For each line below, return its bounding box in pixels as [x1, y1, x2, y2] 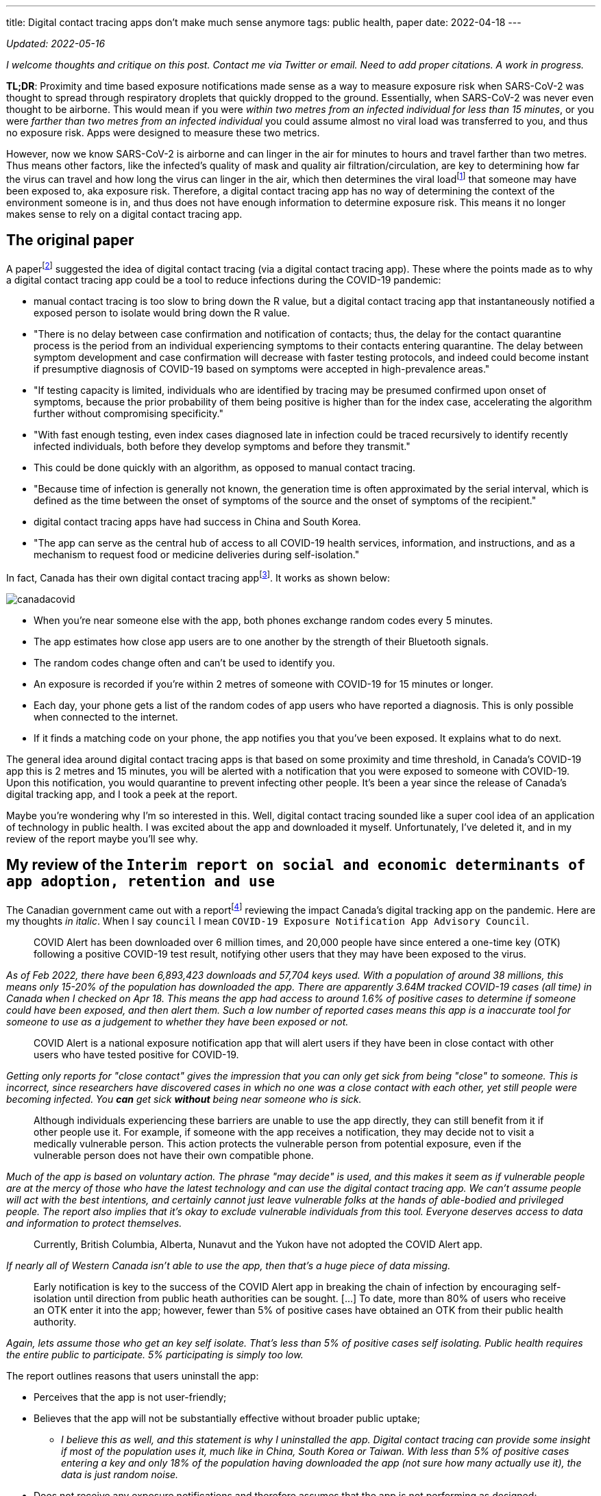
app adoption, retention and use [6, 873, 275, 890]
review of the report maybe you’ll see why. [6, 832, 198, 845]
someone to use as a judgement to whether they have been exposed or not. [6, 1016, 349, 1028]
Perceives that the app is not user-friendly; [34, 1391, 227, 1404]
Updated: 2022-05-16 [6, 38, 106, 49]
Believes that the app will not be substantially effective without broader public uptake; [34, 1412, 421, 1425]
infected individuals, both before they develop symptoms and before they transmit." [34, 440, 410, 453]
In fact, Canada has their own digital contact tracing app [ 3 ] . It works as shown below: [6, 570, 390, 584]
